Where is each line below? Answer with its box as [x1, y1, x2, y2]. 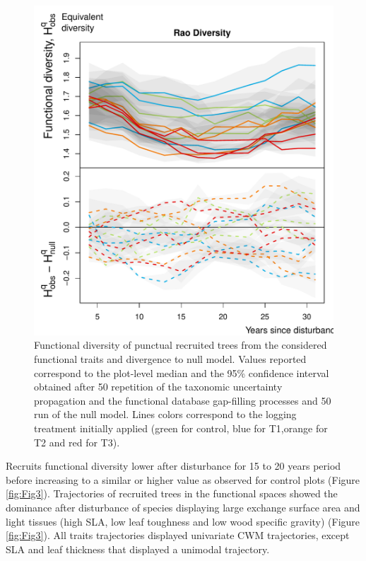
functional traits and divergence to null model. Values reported [34, 352, 307, 366]
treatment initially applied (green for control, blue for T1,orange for [34, 421, 328, 435]
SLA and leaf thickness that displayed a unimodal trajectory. [6, 541, 270, 556]
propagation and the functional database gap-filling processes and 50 [34, 393, 331, 407]
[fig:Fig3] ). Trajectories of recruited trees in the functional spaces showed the [6, 486, 338, 501]
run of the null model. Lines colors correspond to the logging [34, 407, 297, 422]
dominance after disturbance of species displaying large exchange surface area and [6, 499, 360, 514]
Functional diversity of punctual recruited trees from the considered [34, 337, 327, 352]
